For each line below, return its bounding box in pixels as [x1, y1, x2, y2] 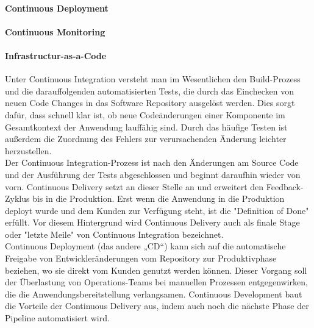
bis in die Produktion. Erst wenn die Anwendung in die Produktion [32, 192, 285, 205]
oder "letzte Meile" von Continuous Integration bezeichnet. [5, 227, 224, 240]
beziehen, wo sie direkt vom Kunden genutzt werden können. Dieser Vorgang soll [5, 263, 307, 276]
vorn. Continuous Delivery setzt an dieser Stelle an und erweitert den [5, 180, 264, 193]
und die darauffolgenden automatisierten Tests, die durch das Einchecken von [5, 84, 294, 97]
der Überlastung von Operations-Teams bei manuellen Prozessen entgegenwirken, [5, 276, 308, 288]
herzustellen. [5, 144, 52, 157]
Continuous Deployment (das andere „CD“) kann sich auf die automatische [5, 240, 286, 252]
